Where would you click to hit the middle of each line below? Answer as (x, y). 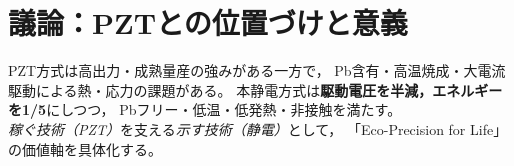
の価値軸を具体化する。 (85, 148)
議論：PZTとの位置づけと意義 (208, 22)
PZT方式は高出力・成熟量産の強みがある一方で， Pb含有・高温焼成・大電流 (257, 70)
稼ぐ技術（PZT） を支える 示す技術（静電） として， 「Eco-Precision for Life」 (258, 128)
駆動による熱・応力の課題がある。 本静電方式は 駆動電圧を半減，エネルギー (255, 89)
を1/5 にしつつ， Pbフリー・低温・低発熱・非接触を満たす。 (205, 109)
